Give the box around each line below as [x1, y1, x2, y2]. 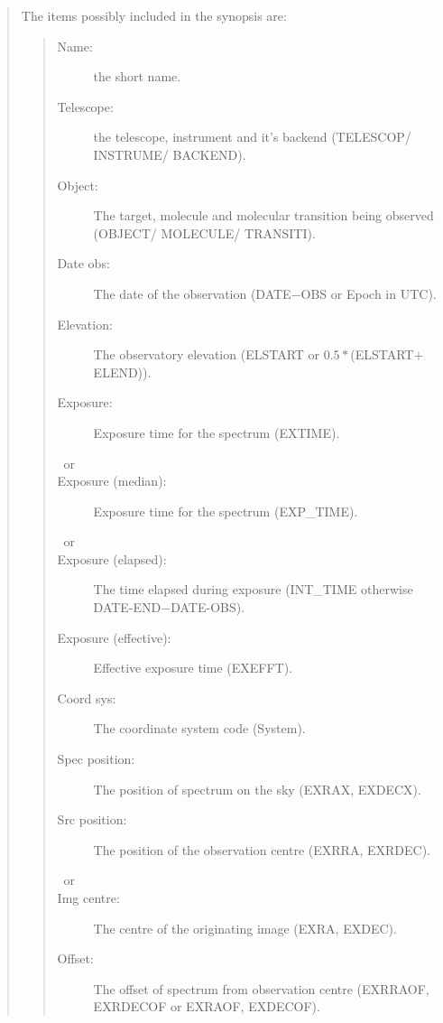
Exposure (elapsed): [57, 549, 167, 568]
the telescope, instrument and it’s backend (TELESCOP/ [93, 127, 411, 146]
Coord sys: [57, 688, 116, 707]
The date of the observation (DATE [93, 284, 291, 302]
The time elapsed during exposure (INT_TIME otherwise [93, 580, 413, 599]
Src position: [57, 810, 127, 829]
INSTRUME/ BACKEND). [93, 144, 246, 163]
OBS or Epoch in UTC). [300, 284, 437, 302]
